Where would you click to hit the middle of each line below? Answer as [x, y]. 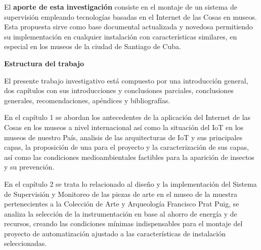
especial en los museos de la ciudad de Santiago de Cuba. [93, 46]
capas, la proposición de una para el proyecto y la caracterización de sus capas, [126, 147]
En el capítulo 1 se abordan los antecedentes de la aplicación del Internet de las [127, 117]
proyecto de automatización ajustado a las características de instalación [115, 233]
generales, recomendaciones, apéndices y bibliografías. [87, 100]
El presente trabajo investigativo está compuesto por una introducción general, [126, 80]
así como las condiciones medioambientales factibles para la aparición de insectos [129, 157]
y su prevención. [29, 167]
